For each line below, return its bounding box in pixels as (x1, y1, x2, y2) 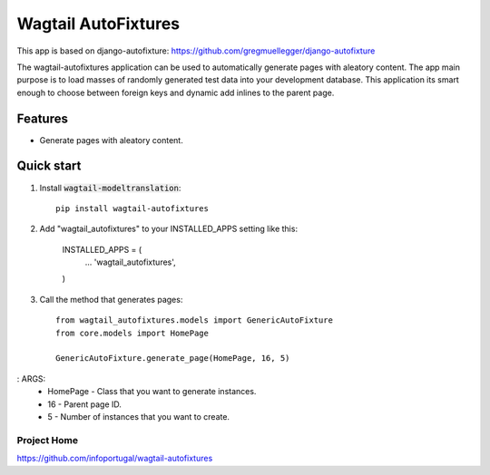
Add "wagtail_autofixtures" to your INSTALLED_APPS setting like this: (39, 223, 299, 235)
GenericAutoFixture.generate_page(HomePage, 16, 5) (55, 354, 290, 364)
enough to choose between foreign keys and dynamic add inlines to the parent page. (16, 87, 335, 98)
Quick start (16, 159, 82, 174)
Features (16, 111, 68, 126)
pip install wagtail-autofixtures (55, 203, 209, 213)
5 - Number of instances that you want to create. (47, 412, 230, 422)
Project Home (16, 433, 79, 446)
